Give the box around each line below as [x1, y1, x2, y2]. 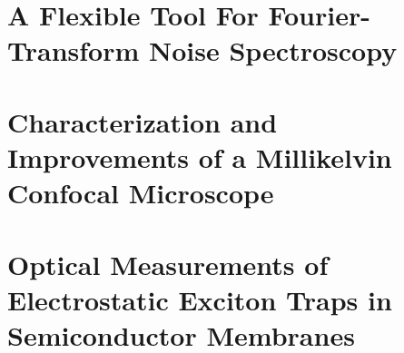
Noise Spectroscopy [148, 32, 398, 69]
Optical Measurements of [7, 245, 329, 282]
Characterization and [7, 103, 278, 140]
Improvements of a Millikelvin [7, 138, 392, 175]
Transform [7, 32, 140, 69]
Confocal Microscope [7, 174, 274, 211]
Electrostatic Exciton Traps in [7, 280, 392, 318]
